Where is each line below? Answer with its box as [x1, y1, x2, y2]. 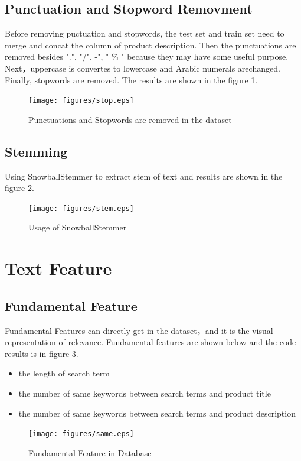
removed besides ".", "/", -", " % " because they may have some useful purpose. [5, 50, 289, 63]
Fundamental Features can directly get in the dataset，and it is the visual [5, 324, 273, 336]
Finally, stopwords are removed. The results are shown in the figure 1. [5, 73, 258, 86]
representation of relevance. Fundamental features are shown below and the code [5, 336, 296, 348]
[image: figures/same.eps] [28, 430, 134, 439]
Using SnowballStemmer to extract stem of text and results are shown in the [5, 170, 283, 182]
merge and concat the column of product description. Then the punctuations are [5, 38, 296, 51]
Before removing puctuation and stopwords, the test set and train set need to [5, 27, 284, 40]
